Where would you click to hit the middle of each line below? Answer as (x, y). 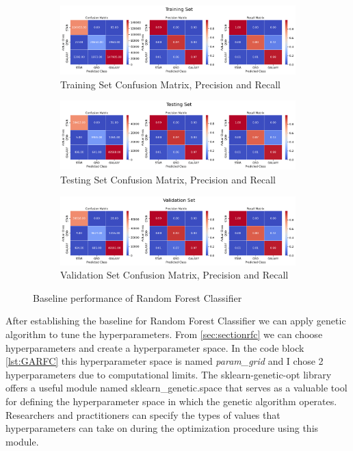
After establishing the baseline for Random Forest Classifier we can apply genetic (176, 321)
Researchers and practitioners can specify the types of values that (143, 414)
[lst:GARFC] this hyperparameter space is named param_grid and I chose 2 (165, 361)
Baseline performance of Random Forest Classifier (138, 297)
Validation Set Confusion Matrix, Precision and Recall (174, 275)
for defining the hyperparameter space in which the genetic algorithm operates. (171, 401)
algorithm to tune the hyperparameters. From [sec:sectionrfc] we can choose (164, 334)
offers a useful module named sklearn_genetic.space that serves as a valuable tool (176, 388)
